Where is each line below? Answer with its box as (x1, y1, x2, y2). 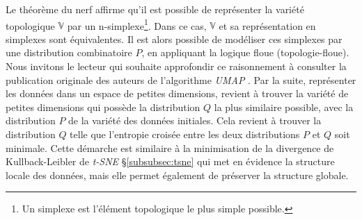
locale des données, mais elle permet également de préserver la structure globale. (6, 167, 349, 182)
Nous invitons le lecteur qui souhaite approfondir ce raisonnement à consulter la (6, 59, 347, 74)
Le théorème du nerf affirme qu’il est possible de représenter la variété (6, 2, 304, 16)
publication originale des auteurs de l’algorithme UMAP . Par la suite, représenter (6, 72, 356, 87)
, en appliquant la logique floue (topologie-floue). (141, 45, 349, 60)
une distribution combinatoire (6, 45, 132, 60)
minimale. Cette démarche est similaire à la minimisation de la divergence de (6, 140, 334, 155)
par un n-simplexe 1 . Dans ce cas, (67, 16, 207, 33)
